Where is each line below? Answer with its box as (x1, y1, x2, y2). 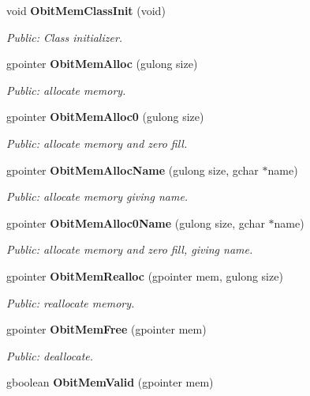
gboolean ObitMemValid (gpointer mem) (6, 374, 214, 390)
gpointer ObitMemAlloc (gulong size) (6, 55, 198, 72)
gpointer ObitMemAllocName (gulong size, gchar (6, 161, 259, 178)
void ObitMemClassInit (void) (6, 2, 166, 18)
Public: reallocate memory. (6, 294, 135, 311)
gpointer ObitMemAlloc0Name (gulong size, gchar (6, 214, 265, 231)
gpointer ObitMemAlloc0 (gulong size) (6, 108, 204, 125)
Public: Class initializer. (6, 28, 123, 45)
